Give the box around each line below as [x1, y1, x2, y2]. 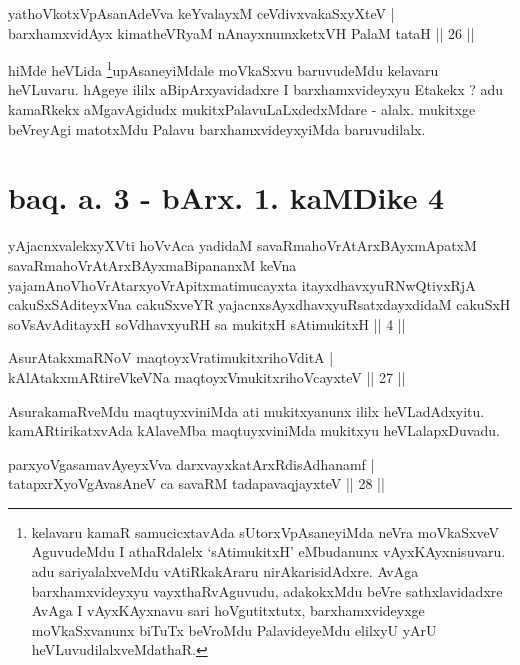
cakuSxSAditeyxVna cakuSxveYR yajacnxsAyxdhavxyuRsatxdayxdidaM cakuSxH [8, 294, 511, 315]
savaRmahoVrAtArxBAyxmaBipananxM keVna [8, 254, 297, 275]
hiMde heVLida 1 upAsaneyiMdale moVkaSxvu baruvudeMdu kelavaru [8, 57, 439, 80]
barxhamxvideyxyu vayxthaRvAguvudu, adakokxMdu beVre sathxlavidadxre [31, 580, 503, 601]
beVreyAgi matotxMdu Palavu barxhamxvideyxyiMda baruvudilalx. [8, 118, 426, 139]
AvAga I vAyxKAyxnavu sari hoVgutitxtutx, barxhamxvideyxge [31, 600, 425, 621]
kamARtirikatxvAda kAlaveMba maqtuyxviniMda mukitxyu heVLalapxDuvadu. [8, 420, 500, 441]
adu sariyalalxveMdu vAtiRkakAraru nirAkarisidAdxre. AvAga [31, 561, 419, 582]
